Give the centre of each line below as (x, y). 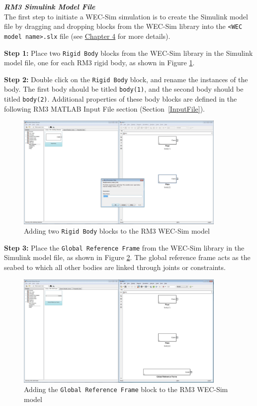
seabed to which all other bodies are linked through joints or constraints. (115, 267)
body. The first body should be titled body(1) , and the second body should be (124, 89)
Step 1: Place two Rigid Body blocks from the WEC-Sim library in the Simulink (128, 53)
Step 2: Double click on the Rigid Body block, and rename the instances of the (126, 79)
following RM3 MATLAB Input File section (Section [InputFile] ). (104, 108)
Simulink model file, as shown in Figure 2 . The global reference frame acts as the (127, 257)
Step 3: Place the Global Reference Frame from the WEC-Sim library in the (124, 247)
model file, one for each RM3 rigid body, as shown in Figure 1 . (99, 63)
